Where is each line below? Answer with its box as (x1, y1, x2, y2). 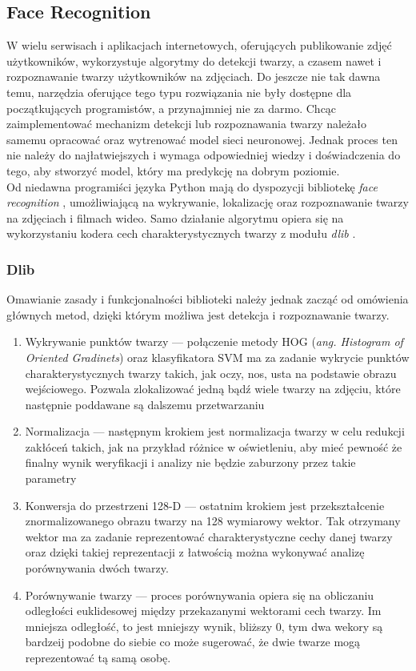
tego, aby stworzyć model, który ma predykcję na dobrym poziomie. (6, 162, 340, 179)
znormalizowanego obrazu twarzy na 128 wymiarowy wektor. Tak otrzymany (25, 512, 401, 529)
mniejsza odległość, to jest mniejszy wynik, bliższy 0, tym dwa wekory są (25, 617, 383, 634)
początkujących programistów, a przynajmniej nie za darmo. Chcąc (6, 99, 337, 116)
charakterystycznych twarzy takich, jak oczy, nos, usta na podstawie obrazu (25, 364, 397, 381)
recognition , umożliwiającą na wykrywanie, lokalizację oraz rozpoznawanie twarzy (6, 194, 409, 211)
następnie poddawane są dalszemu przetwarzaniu (25, 396, 265, 412)
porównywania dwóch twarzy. (25, 560, 169, 577)
